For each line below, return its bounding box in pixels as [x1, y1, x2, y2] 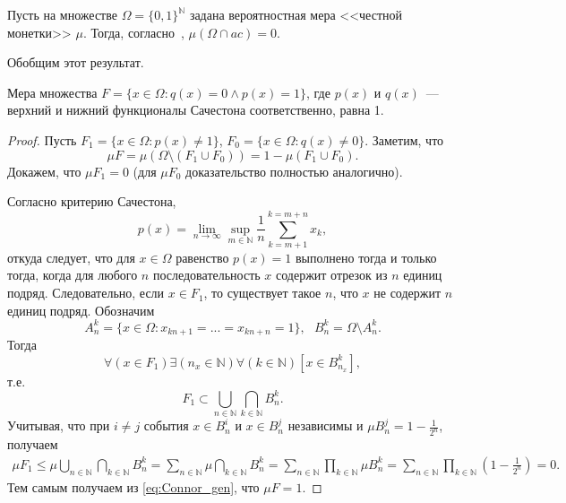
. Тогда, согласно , [82, 22, 184, 41]
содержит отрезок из [275, 265, 388, 284]
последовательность [152, 265, 261, 284]
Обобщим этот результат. [7, 53, 144, 72]
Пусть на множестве [7, 5, 117, 23]
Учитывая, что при [7, 416, 110, 435]
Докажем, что [7, 161, 81, 180]
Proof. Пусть [7, 130, 77, 149]
